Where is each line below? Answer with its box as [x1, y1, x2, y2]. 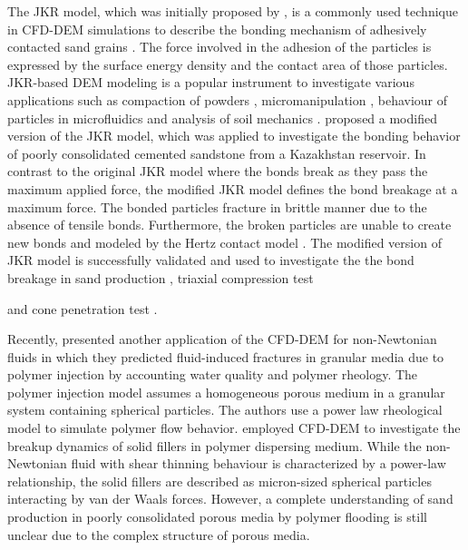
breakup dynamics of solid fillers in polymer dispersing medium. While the [7, 436, 422, 455]
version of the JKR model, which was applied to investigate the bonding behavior [7, 126, 461, 145]
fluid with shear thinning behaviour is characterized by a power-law [71, 454, 446, 473]
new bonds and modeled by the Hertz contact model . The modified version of [7, 232, 442, 251]
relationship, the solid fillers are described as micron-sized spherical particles [7, 471, 432, 490]
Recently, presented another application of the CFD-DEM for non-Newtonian [7, 329, 437, 349]
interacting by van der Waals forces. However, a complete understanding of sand [7, 489, 453, 508]
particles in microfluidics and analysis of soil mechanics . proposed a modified [7, 108, 437, 127]
